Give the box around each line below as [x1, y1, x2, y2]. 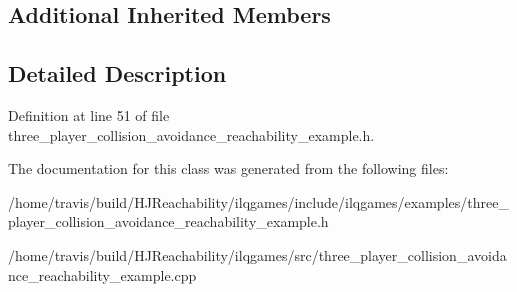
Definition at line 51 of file [8, 104, 170, 125]
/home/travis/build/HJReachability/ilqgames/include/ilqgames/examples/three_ [8, 191, 509, 212]
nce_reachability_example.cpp [8, 264, 197, 285]
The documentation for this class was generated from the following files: [8, 158, 449, 179]
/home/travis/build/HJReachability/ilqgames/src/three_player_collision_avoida [8, 244, 507, 265]
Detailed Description [8, 58, 227, 89]
